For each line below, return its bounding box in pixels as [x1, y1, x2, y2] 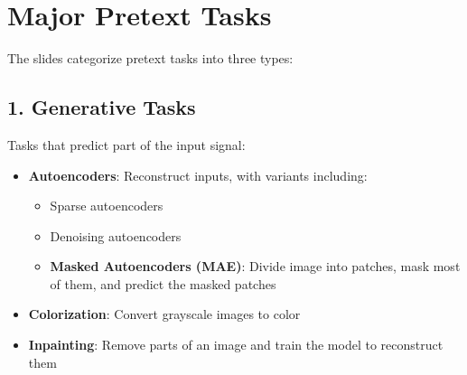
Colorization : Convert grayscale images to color [28, 305, 301, 323]
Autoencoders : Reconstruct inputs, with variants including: [28, 165, 368, 184]
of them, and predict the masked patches [50, 274, 276, 293]
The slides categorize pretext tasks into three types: [7, 49, 294, 68]
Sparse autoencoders [50, 196, 163, 215]
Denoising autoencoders [50, 226, 182, 245]
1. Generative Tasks [7, 93, 196, 121]
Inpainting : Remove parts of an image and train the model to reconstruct [28, 335, 444, 354]
